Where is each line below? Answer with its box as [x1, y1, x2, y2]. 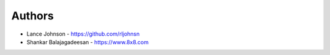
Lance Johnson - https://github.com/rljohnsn [26, 30, 140, 37]
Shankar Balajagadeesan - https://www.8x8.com [26, 38, 149, 45]
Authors [11, 9, 54, 22]
